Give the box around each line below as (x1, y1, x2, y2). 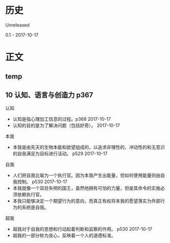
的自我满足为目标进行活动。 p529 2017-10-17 (12, 150, 108, 157)
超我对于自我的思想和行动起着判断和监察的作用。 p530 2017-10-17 (12, 226, 153, 232)
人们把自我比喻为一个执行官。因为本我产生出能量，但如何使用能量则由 (12, 172, 161, 179)
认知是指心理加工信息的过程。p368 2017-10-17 (12, 116, 111, 122)
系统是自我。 (21, 204, 49, 210)
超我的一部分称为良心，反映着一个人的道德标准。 (12, 232, 116, 238)
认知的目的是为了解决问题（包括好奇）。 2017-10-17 (12, 122, 120, 128)
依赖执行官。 (17, 191, 44, 197)
